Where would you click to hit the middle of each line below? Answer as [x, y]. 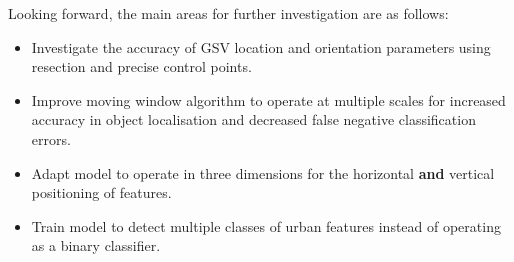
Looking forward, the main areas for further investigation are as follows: [228, 13]
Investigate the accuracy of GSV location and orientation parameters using [261, 46]
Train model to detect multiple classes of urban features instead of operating [266, 225]
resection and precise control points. [141, 66]
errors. [51, 138]
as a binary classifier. [96, 245]
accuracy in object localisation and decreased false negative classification [253, 119]
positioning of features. [101, 192]
